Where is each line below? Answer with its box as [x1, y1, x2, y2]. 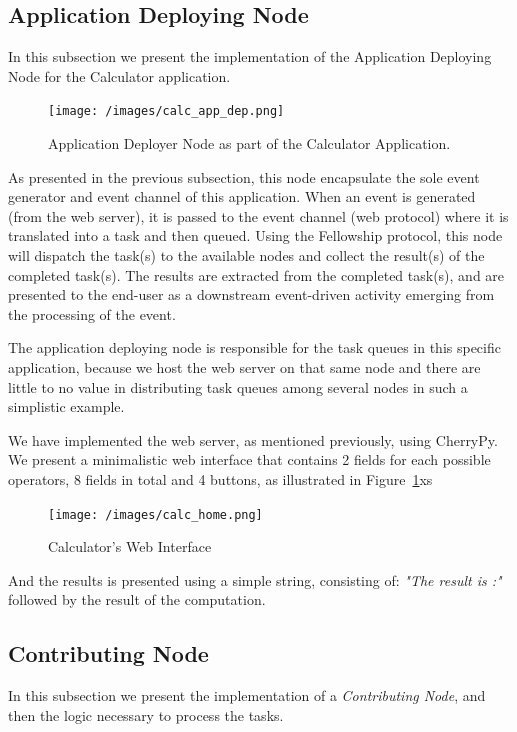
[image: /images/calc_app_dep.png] [48, 104, 285, 119]
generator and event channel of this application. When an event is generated [8, 186, 476, 207]
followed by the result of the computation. [8, 589, 266, 610]
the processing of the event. [8, 303, 176, 324]
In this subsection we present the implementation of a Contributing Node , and [8, 685, 486, 706]
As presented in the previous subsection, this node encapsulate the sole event [8, 166, 480, 187]
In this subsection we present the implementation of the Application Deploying [8, 46, 492, 67]
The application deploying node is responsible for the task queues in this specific [8, 337, 501, 358]
